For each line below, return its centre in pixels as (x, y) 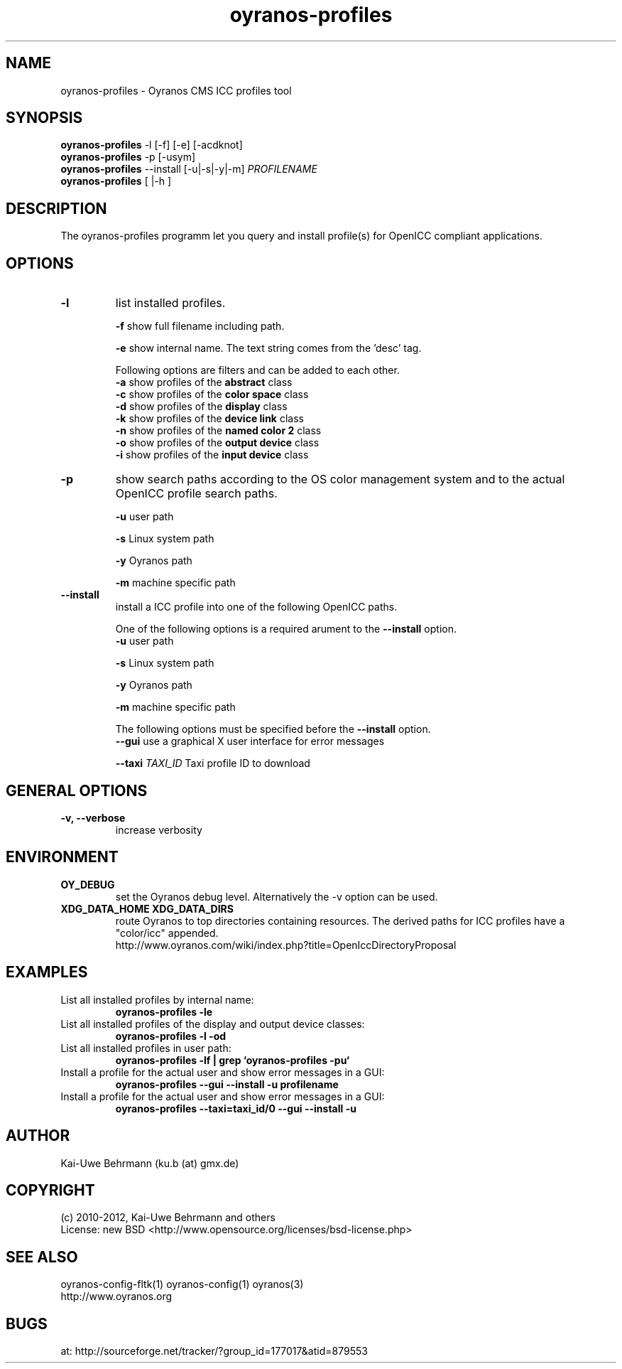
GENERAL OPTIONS (77, 790)
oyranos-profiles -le (164, 1011)
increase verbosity (159, 830)
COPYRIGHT (50, 1190)
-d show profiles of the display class (201, 407)
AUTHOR (38, 1136)
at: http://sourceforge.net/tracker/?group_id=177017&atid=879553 (214, 1351)
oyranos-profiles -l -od (171, 1036)
